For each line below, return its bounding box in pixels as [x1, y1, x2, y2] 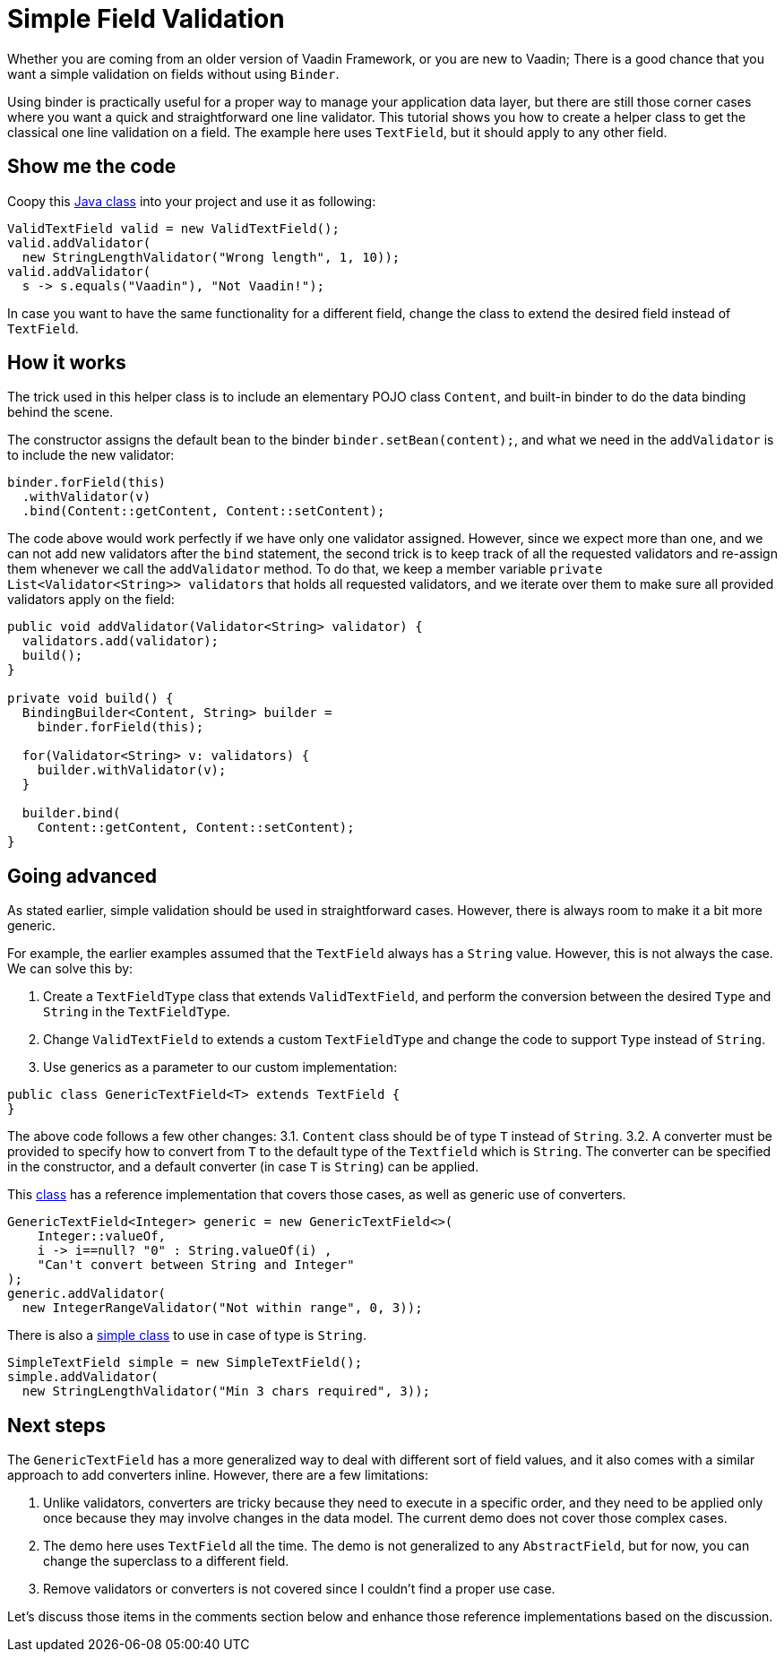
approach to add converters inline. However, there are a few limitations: [7, 1467, 428, 1483]
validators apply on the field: [7, 592, 175, 608]
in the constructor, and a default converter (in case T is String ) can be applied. [7, 1159, 479, 1175]
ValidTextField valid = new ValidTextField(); [7, 220, 340, 236]
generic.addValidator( [7, 1286, 167, 1301]
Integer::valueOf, [37, 1229, 167, 1244]
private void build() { [7, 691, 174, 706]
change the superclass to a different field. [43, 1553, 289, 1569]
